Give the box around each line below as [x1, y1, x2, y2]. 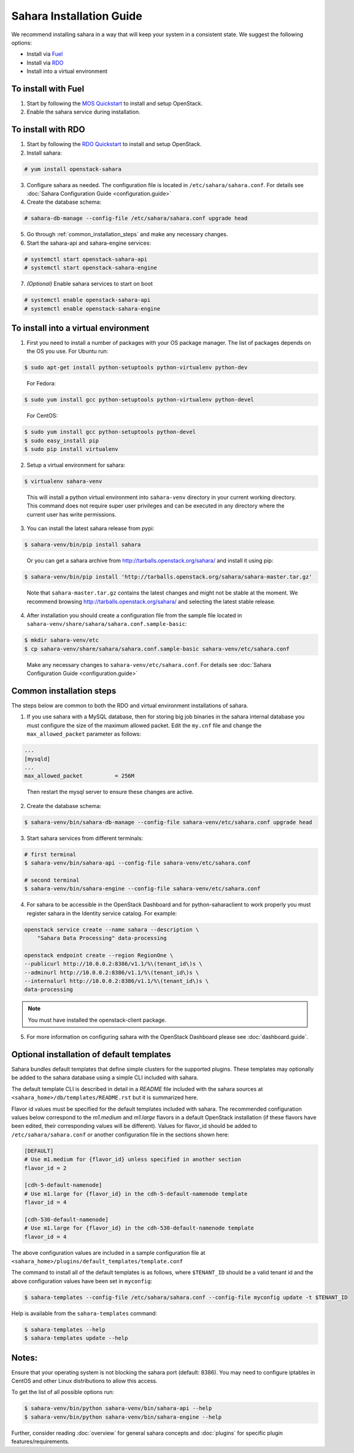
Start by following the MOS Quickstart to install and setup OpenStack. [26, 100, 203, 107]
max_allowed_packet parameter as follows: [26, 730, 141, 738]
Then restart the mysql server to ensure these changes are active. [26, 788, 194, 796]
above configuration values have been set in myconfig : [11, 1277, 153, 1285]
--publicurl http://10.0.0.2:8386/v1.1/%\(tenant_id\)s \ [24, 960, 202, 968]
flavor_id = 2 [24, 1165, 67, 1171]
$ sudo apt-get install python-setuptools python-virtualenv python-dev [24, 364, 248, 371]
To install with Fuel [11, 83, 85, 94]
